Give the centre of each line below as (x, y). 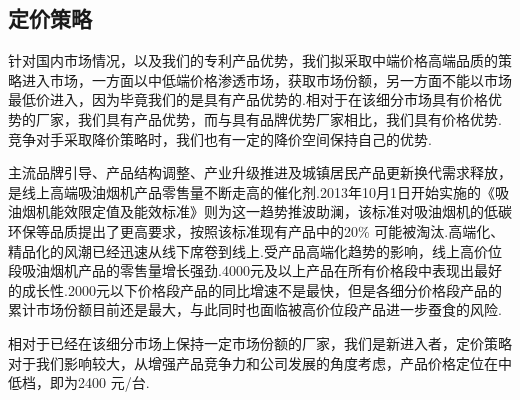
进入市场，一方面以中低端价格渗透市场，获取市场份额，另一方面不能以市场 (266, 79)
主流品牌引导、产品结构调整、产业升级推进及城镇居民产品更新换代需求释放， (260, 172)
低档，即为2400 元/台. (79, 382)
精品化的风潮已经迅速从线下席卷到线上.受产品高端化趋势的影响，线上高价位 (255, 250)
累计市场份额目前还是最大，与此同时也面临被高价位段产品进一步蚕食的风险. (255, 309)
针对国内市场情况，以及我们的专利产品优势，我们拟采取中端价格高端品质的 (253, 60)
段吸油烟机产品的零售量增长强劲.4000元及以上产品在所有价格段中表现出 (241, 270)
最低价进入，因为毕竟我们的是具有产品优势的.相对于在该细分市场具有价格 (248, 99)
